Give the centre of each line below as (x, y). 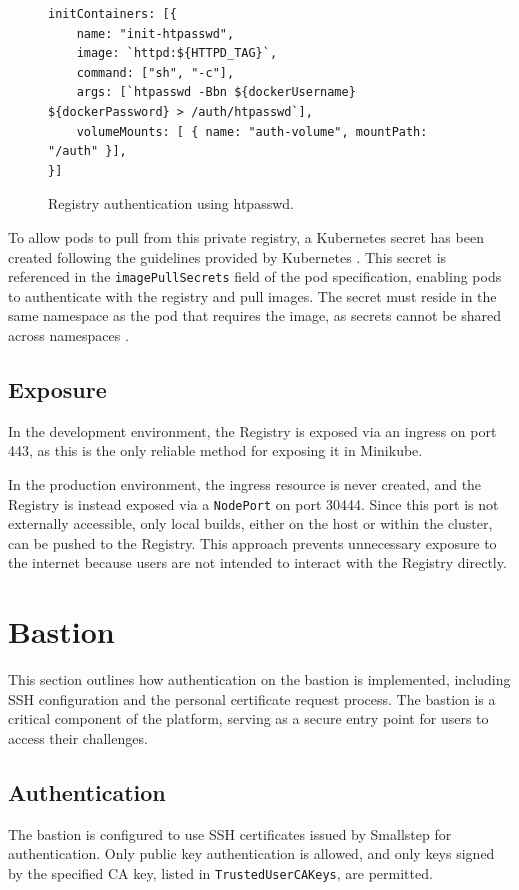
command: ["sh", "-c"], (155, 72)
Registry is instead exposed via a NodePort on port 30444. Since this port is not (253, 503)
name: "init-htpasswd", (155, 33)
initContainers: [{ (112, 14)
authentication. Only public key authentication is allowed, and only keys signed (251, 853)
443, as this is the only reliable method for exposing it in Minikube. (215, 450)
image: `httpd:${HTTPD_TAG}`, (177, 53)
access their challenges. (78, 737)
